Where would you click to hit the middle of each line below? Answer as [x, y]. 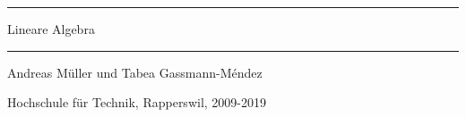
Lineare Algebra [51, 29]
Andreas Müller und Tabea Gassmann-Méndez [135, 72]
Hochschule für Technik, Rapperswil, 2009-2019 [137, 102]
